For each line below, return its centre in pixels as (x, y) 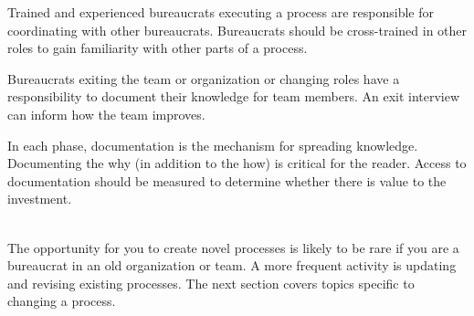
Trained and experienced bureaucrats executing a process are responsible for (221, 12)
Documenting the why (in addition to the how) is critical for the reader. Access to (237, 163)
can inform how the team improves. (106, 114)
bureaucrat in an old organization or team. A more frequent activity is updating (232, 265)
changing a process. (62, 301)
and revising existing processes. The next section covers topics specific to (211, 283)
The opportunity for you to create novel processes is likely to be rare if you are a (233, 247)
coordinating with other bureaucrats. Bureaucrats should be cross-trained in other (237, 30)
